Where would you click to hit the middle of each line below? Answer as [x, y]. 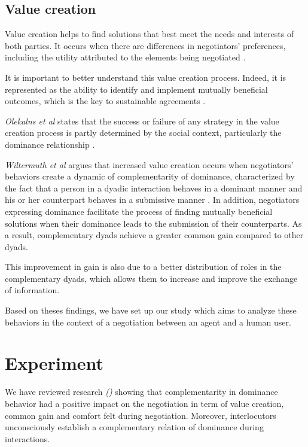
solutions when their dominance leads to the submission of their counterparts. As [153, 223]
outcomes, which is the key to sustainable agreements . [105, 101]
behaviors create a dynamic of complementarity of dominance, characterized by [150, 176]
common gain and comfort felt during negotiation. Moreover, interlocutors [141, 415]
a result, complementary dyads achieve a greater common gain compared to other [154, 235]
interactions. [28, 438]
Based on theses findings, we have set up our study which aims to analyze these [151, 310]
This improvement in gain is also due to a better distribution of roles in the [143, 267]
